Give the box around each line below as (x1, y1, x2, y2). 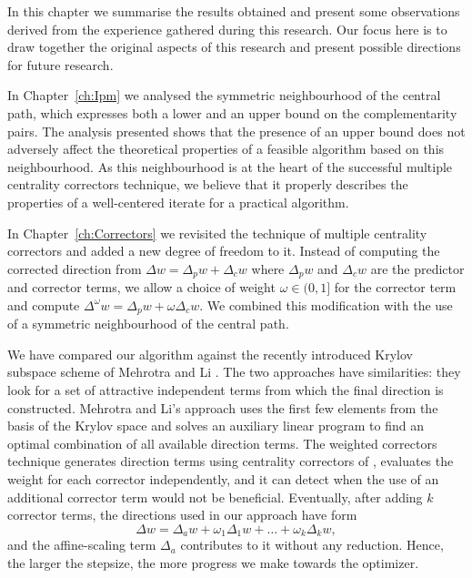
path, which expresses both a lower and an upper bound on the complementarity (7, 103, 457, 122)
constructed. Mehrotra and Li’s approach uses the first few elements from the (7, 398, 438, 417)
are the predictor (370, 259, 465, 278)
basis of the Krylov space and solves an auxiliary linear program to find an (7, 416, 424, 435)
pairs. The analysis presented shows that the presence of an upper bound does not (7, 121, 466, 140)
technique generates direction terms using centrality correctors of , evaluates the (7, 451, 454, 471)
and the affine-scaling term (7, 535, 156, 554)
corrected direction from (7, 259, 142, 278)
